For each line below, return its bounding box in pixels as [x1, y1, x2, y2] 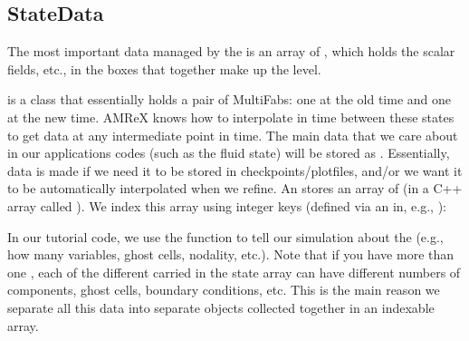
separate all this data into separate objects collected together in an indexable [7, 297, 435, 317]
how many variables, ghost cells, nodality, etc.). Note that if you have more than [7, 245, 455, 264]
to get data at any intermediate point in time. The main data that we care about [7, 125, 458, 144]
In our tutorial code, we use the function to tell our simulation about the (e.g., [7, 227, 444, 246]
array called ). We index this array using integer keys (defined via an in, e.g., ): [7, 196, 447, 215]
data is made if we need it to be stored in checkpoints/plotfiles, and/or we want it [7, 161, 463, 180]
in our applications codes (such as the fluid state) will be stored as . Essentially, [7, 143, 450, 162]
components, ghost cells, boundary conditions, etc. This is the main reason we [7, 280, 440, 299]
